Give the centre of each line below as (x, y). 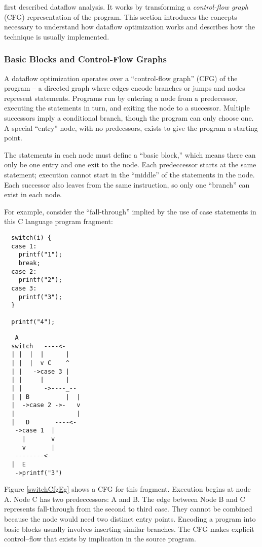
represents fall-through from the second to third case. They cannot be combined (128, 509)
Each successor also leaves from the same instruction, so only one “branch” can (127, 184)
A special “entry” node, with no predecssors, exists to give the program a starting (131, 127)
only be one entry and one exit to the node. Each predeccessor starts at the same (130, 165)
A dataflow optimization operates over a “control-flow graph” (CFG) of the (121, 78)
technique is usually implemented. (57, 36)
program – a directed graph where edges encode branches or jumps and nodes (125, 88)
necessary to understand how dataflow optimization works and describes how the (129, 27)
